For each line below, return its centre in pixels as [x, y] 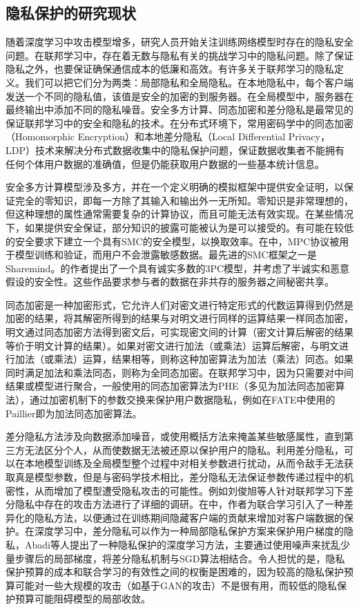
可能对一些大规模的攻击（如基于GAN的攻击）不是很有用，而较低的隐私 [176, 585]
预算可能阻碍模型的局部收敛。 [83, 599]
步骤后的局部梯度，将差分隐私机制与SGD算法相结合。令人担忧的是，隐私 [180, 558]
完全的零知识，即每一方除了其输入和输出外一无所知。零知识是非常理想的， [184, 200]
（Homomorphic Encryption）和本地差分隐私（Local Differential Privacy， [168, 136]
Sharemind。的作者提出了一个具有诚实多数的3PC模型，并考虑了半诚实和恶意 [178, 268]
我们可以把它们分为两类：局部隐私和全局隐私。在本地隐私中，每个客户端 [189, 82]
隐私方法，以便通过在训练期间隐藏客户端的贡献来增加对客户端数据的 [189, 517]
